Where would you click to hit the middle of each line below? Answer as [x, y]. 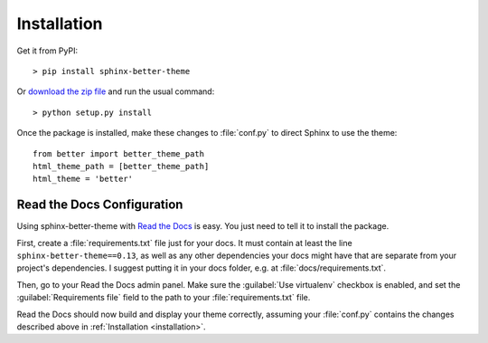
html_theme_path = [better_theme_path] [121, 166]
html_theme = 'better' [83, 179]
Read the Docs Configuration [100, 205]
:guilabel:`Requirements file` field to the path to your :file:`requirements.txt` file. [164, 298]
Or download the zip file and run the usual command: [116, 91]
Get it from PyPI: [47, 51]
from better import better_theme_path [119, 153]
